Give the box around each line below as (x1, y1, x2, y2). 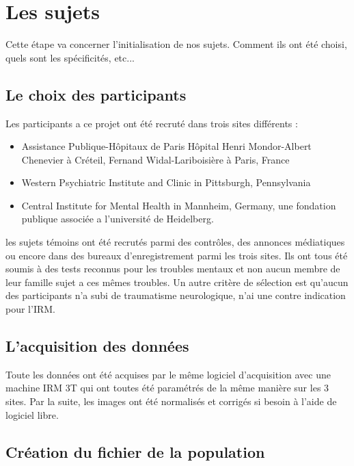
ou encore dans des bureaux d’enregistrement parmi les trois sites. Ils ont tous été (5, 248, 348, 262)
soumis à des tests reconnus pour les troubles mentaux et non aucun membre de (5, 261, 340, 276)
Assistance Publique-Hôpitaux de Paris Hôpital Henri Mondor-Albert (21, 139, 312, 153)
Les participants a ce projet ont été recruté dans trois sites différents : (5, 116, 298, 130)
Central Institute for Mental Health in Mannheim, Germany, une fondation (21, 198, 336, 212)
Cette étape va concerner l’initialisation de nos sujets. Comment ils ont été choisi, (5, 37, 347, 51)
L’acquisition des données (5, 335, 189, 357)
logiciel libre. (5, 407, 59, 422)
